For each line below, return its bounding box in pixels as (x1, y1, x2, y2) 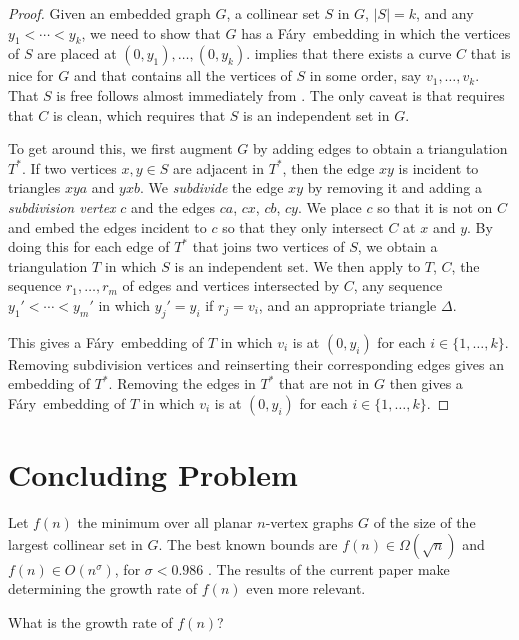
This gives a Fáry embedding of (8, 331, 204, 352)
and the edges (130, 196, 216, 217)
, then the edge (282, 157, 375, 178)
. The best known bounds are (158, 533, 338, 554)
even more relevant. (246, 578, 366, 599)
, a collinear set (226, 3, 320, 23)
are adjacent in (172, 157, 265, 178)
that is (470, 43, 511, 64)
